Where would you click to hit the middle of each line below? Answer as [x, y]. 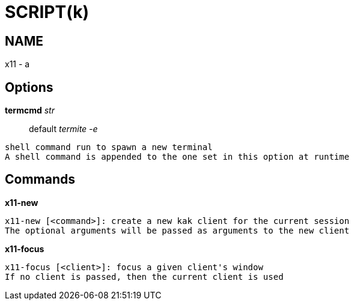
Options [29, 87]
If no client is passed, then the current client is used [144, 276]
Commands [40, 180]
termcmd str [30, 110]
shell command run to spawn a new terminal [109, 147]
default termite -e [63, 129]
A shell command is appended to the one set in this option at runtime [177, 157]
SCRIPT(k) [47, 12]
